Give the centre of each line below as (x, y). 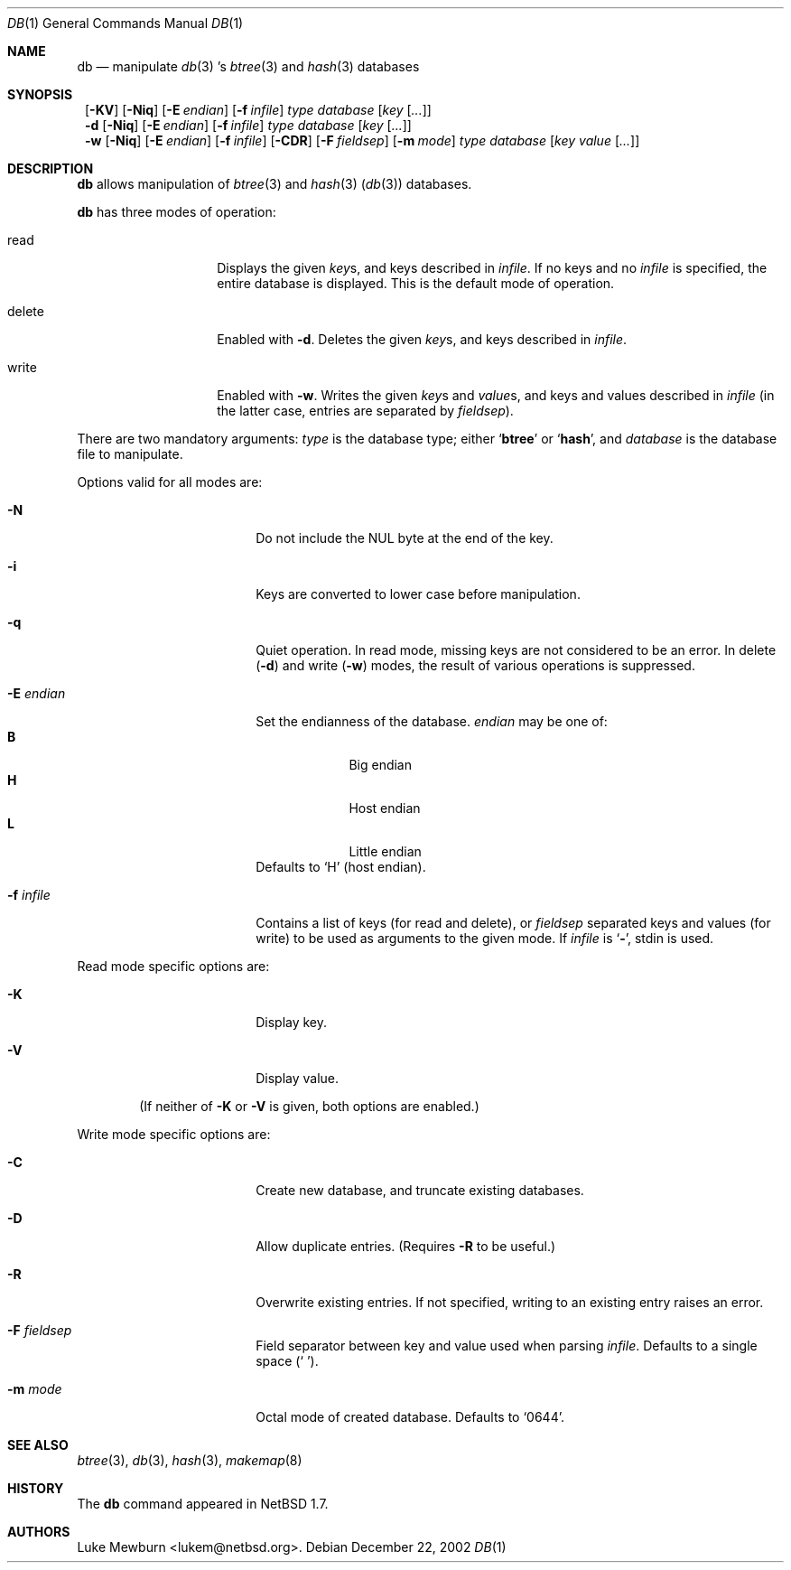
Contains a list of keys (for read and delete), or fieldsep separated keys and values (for (513, 923)
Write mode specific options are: (174, 1134)
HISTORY (36, 1488)
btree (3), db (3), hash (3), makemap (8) (190, 1460)
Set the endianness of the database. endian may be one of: (432, 721)
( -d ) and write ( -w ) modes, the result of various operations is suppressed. (475, 665)
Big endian (380, 765)
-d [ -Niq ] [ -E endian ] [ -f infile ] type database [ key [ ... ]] (248, 125)
